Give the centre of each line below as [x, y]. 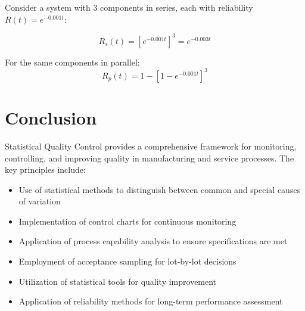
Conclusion [51, 117]
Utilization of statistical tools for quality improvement [118, 281]
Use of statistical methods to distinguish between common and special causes [160, 189]
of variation [40, 201]
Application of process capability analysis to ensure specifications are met [153, 241]
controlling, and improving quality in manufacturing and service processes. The [150, 158]
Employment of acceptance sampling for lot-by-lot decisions [127, 261]
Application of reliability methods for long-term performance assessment [151, 301]
